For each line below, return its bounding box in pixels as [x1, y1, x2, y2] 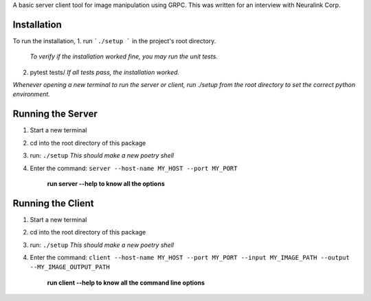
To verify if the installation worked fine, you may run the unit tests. [30, 52, 218, 61]
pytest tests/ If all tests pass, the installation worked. [30, 68, 180, 76]
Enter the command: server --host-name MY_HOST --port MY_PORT [30, 164, 238, 172]
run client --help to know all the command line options [47, 278, 205, 287]
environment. [12, 90, 51, 99]
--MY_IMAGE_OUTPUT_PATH [30, 263, 110, 271]
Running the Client [12, 197, 94, 209]
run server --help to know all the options [47, 179, 165, 188]
